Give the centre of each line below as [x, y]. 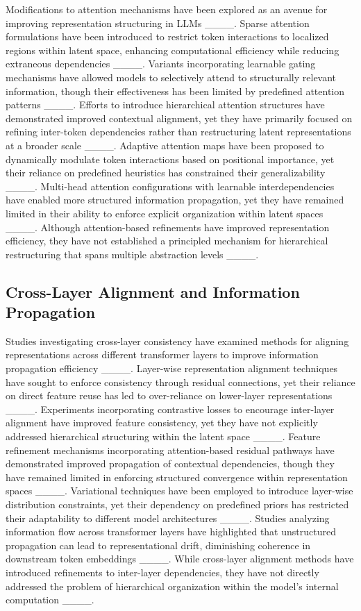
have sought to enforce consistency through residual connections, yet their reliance [180, 382]
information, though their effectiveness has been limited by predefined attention [175, 91]
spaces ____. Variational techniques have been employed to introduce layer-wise [179, 491]
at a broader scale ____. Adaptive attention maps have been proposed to [165, 145]
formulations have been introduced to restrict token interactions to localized [167, 36]
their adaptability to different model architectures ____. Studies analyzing [168, 518]
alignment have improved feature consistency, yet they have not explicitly [162, 422]
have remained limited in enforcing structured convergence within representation [177, 477]
